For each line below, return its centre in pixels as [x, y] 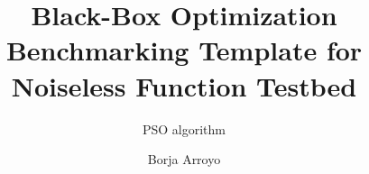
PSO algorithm [184, 128]
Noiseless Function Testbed [184, 85]
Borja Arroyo [184, 159]
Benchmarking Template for [184, 50]
